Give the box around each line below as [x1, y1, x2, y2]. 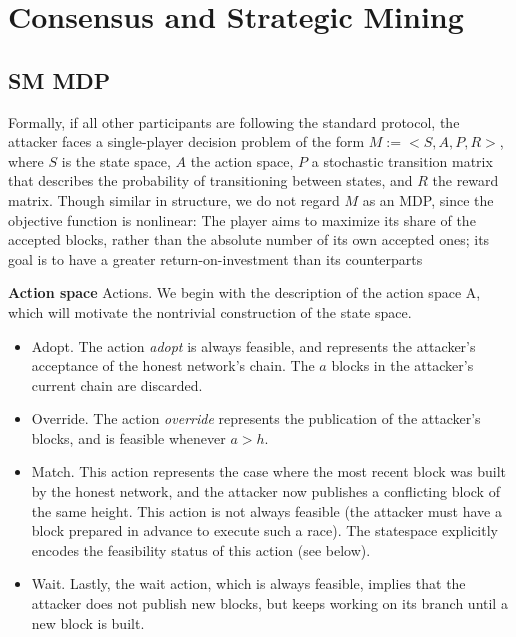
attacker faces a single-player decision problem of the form [8, 131, 365, 152]
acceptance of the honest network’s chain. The [31, 355, 315, 376]
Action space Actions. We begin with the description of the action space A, [8, 282, 481, 303]
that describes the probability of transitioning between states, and [8, 170, 413, 191]
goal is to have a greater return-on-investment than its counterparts [8, 248, 423, 269]
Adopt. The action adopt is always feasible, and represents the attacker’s [31, 335, 476, 356]
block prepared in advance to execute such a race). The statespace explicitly [31, 520, 498, 541]
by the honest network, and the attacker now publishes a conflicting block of [31, 481, 500, 502]
